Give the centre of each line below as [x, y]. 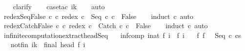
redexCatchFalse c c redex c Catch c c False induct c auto [106, 25]
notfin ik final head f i [48, 44]
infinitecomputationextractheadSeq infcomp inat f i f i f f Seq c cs [122, 35]
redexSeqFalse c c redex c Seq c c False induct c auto [98, 16]
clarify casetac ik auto [59, 6]
